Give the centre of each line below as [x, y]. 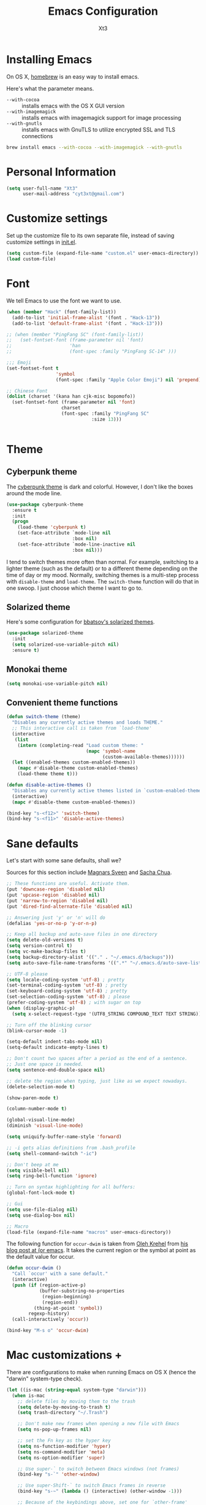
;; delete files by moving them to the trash [77, 1401]
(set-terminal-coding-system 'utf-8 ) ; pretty [67, 985]
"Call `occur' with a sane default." [60, 1274]
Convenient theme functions [62, 703]
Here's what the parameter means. [50, 88]
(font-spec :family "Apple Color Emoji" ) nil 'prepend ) [128, 380]
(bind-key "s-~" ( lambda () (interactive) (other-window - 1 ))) [100, 1491]
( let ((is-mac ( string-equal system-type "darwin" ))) [77, 1390]
